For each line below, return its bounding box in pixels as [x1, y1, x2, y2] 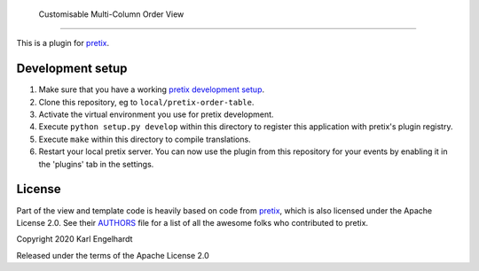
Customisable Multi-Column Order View [38, 9, 185, 19]
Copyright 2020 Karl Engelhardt [16, 234, 133, 244]
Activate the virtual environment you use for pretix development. [38, 109, 274, 120]
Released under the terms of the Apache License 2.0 [16, 250, 210, 260]
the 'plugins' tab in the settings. [38, 159, 154, 169]
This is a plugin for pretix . [16, 38, 110, 49]
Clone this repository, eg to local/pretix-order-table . [38, 97, 255, 107]
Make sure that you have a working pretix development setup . [38, 84, 265, 95]
